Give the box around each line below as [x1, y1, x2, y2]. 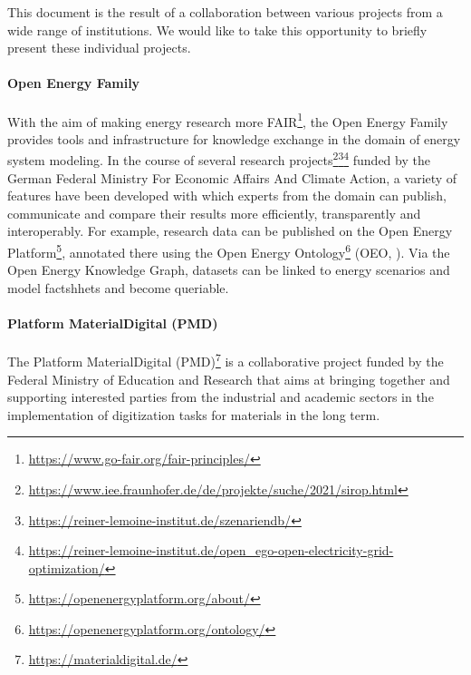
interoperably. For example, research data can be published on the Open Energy [7, 221, 453, 240]
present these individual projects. [7, 38, 191, 57]
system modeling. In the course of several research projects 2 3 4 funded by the [7, 148, 430, 170]
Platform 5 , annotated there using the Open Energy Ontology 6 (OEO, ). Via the [7, 240, 450, 261]
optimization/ [28, 558, 105, 577]
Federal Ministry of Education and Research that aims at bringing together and [7, 369, 450, 388]
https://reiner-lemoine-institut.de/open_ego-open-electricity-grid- [28, 541, 394, 560]
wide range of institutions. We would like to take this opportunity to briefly [7, 20, 428, 39]
